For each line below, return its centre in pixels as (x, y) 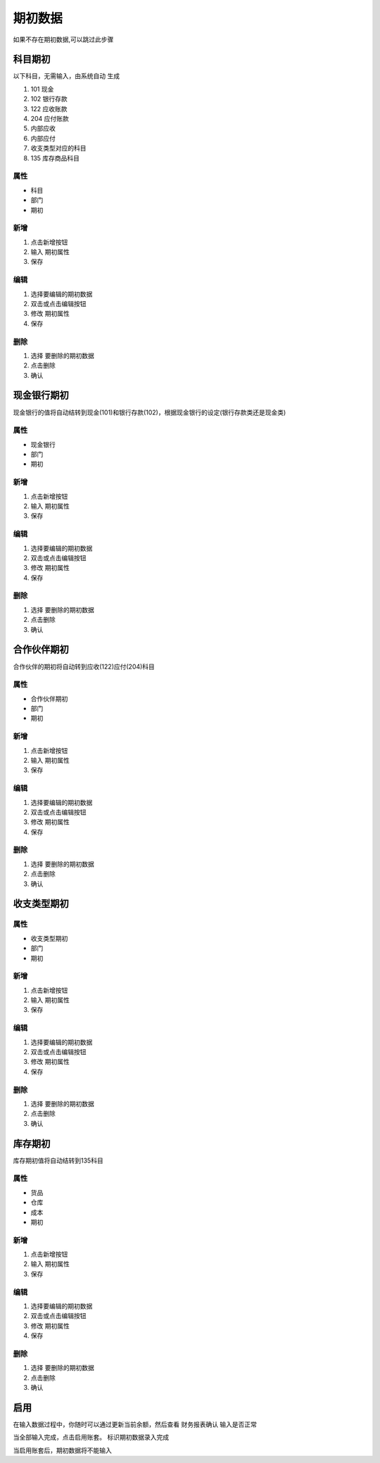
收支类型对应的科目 (58, 148)
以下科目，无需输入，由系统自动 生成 (66, 76)
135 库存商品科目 (55, 158)
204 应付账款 (50, 119)
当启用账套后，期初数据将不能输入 (62, 1450)
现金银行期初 (41, 395)
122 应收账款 (49, 108)
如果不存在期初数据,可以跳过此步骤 (63, 39)
